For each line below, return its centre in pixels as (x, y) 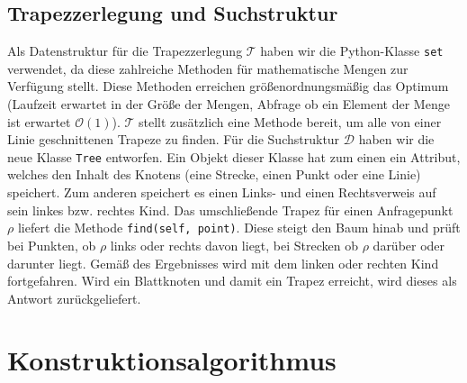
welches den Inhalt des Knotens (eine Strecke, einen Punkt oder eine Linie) (214, 174)
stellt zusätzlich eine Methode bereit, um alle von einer (290, 121)
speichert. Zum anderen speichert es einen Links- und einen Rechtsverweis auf (222, 192)
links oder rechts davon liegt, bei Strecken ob (234, 245)
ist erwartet (39, 121)
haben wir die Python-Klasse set (352, 51)
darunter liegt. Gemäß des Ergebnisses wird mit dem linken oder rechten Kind (223, 263)
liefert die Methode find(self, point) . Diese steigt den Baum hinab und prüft (239, 228)
